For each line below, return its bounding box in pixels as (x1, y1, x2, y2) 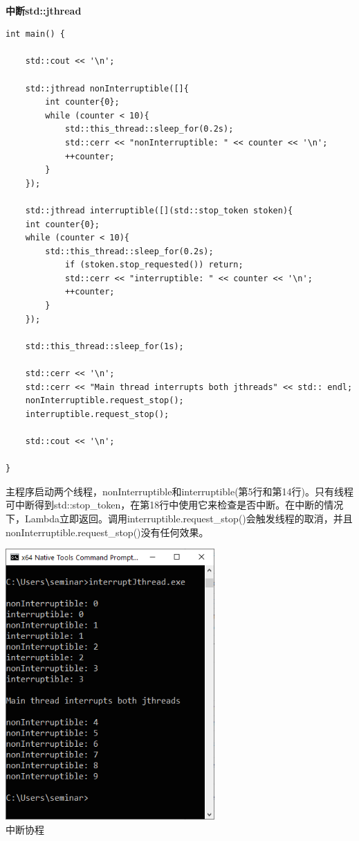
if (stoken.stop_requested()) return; (64, 260, 243, 270)
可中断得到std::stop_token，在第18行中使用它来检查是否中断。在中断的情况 (6, 497, 344, 512)
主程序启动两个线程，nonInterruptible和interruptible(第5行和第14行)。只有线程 (6, 484, 354, 498)
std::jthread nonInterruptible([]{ (25, 83, 189, 94)
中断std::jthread (6, 3, 82, 17)
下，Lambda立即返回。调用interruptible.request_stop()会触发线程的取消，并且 (6, 511, 353, 525)
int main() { (6, 29, 65, 39)
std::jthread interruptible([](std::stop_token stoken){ (25, 205, 293, 215)
